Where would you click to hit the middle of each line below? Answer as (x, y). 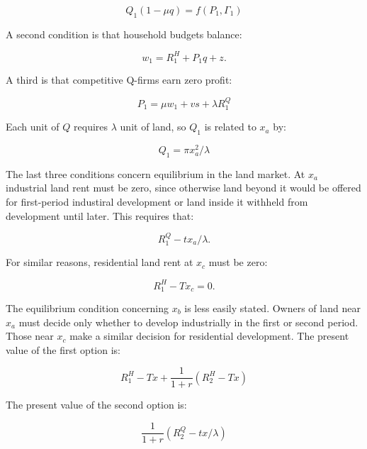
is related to (230, 127)
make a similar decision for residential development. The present (209, 336)
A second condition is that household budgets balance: (124, 34)
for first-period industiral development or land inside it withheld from (157, 202)
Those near (30, 336)
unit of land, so (153, 127)
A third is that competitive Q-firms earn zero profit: (119, 80)
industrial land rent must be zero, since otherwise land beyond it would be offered (183, 188)
